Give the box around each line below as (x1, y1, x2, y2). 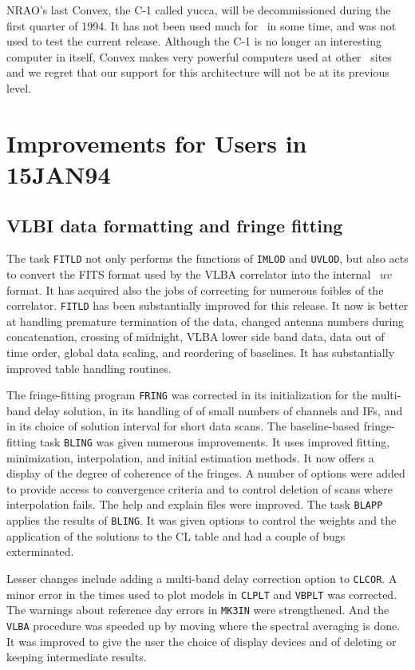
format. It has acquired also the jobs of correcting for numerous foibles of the (6, 281, 384, 298)
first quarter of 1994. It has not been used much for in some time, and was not (6, 17, 397, 34)
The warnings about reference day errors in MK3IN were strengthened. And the (6, 601, 389, 618)
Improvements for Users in (6, 126, 307, 159)
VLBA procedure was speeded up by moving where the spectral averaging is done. (6, 616, 401, 633)
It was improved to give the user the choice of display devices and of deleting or (6, 632, 397, 649)
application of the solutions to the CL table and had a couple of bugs (6, 527, 346, 544)
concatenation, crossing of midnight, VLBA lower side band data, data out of (6, 328, 385, 345)
